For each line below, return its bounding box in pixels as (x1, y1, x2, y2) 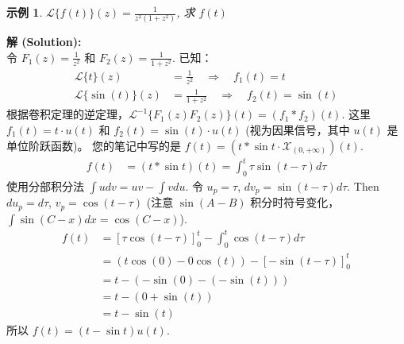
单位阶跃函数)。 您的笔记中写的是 (6, 137, 182, 153)
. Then (347, 177, 379, 194)
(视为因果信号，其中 (245, 122, 350, 138)
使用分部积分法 (6, 177, 84, 194)
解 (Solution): (6, 33, 82, 50)
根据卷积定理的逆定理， (6, 106, 129, 122)
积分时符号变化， (250, 194, 340, 211)
